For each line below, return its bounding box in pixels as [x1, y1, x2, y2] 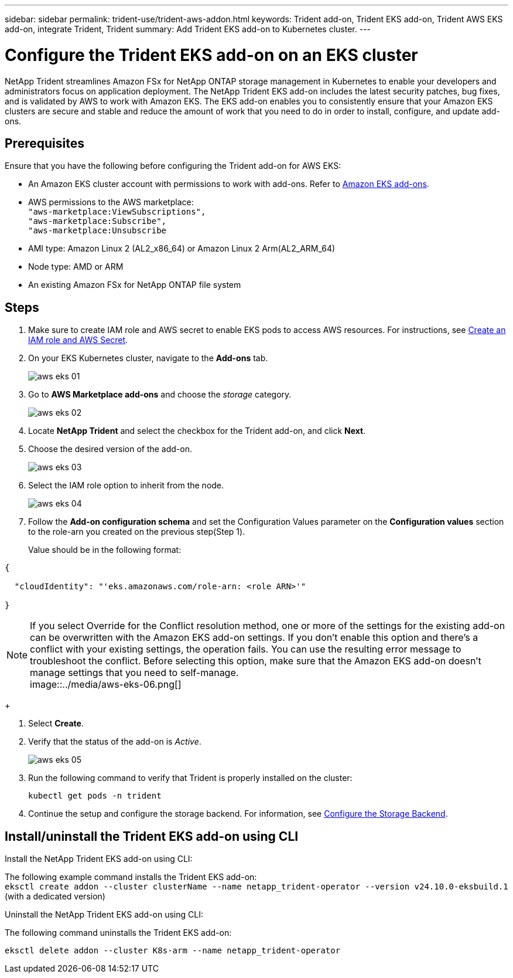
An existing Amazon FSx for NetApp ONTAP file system [28, 280, 241, 290]
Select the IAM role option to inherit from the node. [28, 480, 224, 491]
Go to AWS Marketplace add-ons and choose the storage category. [28, 389, 292, 400]
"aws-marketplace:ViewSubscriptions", [28, 207, 206, 217]
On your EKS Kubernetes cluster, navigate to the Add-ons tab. [28, 353, 268, 364]
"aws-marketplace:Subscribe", [28, 216, 167, 226]
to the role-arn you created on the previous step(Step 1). [28, 527, 245, 537]
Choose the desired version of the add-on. [28, 444, 192, 454]
